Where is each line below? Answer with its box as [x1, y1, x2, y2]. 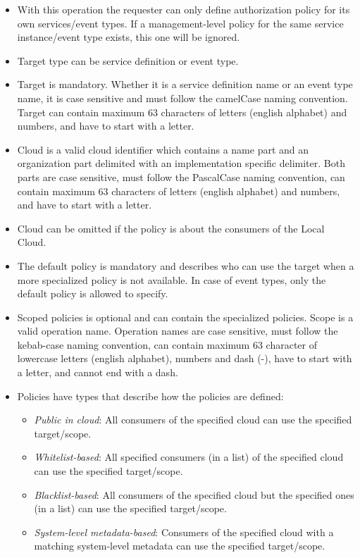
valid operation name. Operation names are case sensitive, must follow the [17, 323, 338, 338]
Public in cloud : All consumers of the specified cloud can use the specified [34, 412, 352, 427]
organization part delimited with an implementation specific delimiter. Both [17, 156, 345, 170]
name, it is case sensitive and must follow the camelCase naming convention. [17, 90, 348, 105]
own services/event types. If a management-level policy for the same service [17, 15, 344, 30]
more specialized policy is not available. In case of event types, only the [17, 272, 326, 287]
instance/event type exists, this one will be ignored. [17, 30, 240, 44]
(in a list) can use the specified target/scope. [34, 501, 227, 516]
